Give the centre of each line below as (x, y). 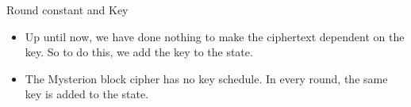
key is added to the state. (87, 94)
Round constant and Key (67, 10)
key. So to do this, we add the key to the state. (139, 52)
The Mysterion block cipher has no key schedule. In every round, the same (206, 78)
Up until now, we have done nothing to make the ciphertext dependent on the (215, 36)
